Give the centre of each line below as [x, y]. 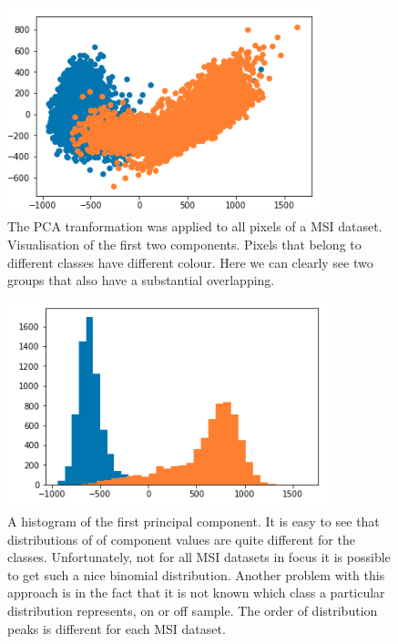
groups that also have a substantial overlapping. [141, 280]
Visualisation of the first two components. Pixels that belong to [184, 244]
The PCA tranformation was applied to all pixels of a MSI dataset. [195, 226]
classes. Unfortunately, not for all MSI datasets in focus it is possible [199, 557]
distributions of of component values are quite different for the [181, 539]
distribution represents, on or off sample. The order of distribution [193, 611]
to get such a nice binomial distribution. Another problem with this [196, 574]
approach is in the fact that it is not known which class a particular [196, 593]
